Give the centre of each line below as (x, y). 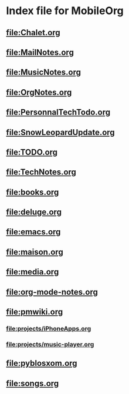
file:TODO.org (32, 152)
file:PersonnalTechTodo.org (58, 112)
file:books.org (33, 192)
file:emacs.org (33, 232)
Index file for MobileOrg (65, 11)
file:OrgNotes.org (39, 92)
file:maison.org (35, 252)
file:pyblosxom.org (42, 363)
